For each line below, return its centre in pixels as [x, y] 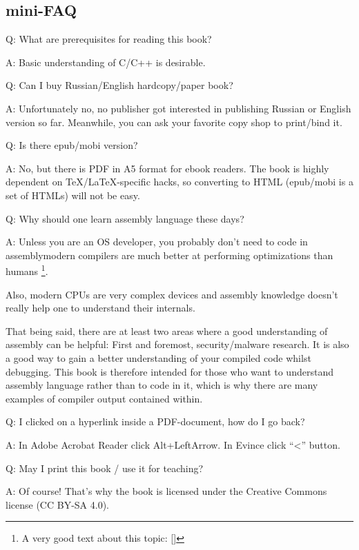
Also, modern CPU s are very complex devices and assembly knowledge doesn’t [172, 294]
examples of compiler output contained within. [104, 398]
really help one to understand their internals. [100, 308]
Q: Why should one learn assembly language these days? [125, 218]
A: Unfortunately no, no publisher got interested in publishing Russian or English [178, 108]
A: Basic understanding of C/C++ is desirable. [106, 62]
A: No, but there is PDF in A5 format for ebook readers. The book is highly [167, 168]
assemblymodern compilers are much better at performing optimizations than [169, 255]
